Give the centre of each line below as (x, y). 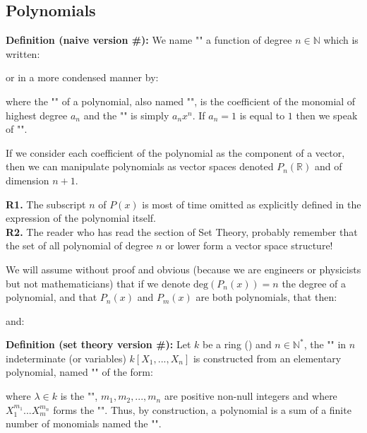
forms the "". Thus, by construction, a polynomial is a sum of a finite (202, 409)
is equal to (262, 115)
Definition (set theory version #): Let (98, 344)
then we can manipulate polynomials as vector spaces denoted (140, 166)
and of (328, 166)
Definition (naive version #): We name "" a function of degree (149, 40)
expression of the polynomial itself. (81, 218)
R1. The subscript (46, 204)
